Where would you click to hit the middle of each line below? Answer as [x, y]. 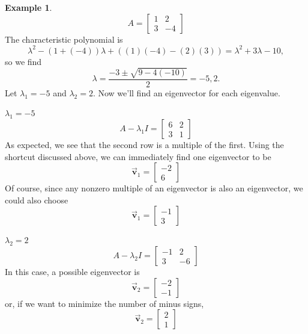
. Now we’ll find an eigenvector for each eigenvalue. [186, 92]
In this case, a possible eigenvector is [72, 272]
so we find [23, 61]
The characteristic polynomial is [64, 39]
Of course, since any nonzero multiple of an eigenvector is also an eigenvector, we [154, 188]
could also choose [37, 199]
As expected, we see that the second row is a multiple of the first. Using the [144, 145]
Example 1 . [29, 7]
